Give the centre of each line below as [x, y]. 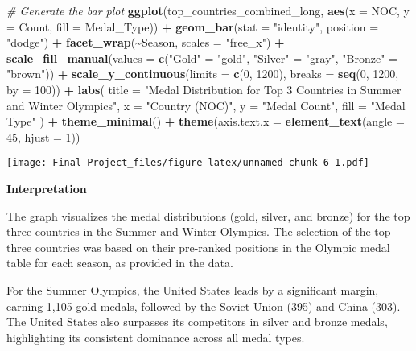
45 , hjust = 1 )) [43, 136]
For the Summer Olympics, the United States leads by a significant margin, [193, 289]
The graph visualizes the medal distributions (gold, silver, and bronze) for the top [208, 215]
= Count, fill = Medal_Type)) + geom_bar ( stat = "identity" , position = [193, 26]
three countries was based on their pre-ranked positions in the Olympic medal [198, 247]
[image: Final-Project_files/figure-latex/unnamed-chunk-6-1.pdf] [188, 163]
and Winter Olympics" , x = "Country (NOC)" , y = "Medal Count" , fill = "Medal [206, 105]
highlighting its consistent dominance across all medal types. [156, 337]
